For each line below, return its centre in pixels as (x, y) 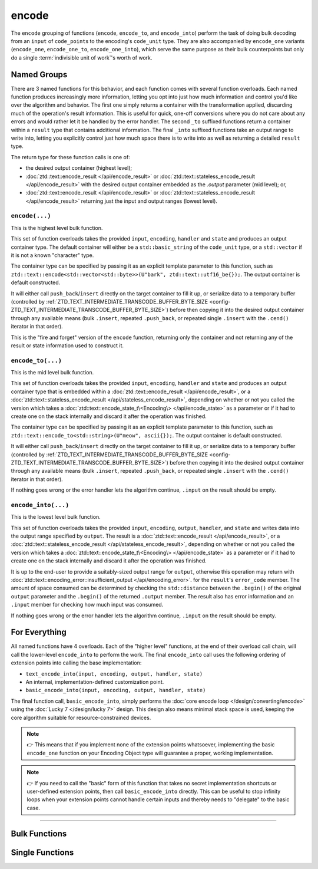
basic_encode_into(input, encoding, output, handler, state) (116, 690)
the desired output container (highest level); (79, 168)
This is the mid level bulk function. (52, 373)
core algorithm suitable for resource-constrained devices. (81, 717)
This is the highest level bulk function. (57, 228)
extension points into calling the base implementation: (76, 663)
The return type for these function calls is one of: (70, 157)
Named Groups (39, 75)
